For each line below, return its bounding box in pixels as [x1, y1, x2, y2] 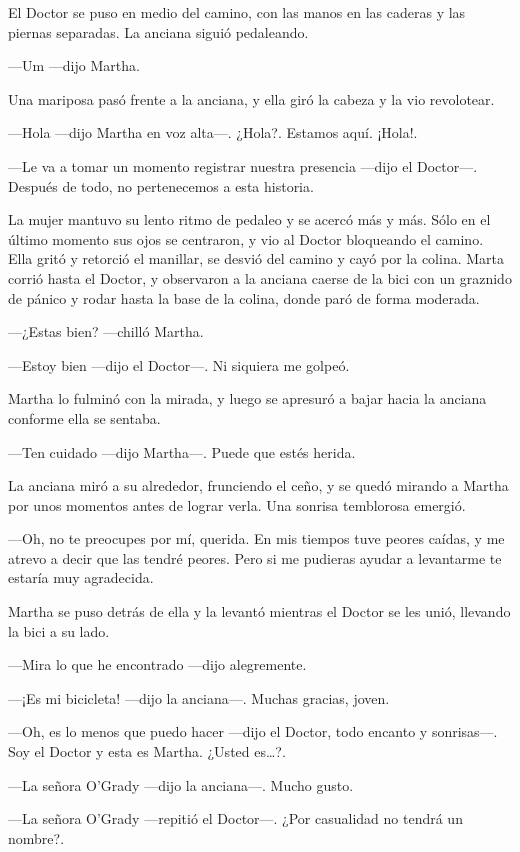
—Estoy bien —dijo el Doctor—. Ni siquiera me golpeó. [8, 354, 350, 375]
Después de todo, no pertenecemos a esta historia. [8, 175, 314, 196]
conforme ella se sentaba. [8, 407, 161, 428]
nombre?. [8, 827, 65, 848]
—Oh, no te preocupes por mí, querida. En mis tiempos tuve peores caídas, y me [8, 528, 505, 549]
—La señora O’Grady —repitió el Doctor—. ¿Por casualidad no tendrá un [8, 808, 463, 829]
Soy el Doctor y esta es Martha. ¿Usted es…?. [8, 741, 286, 762]
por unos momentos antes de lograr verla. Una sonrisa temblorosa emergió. [8, 494, 466, 515]
